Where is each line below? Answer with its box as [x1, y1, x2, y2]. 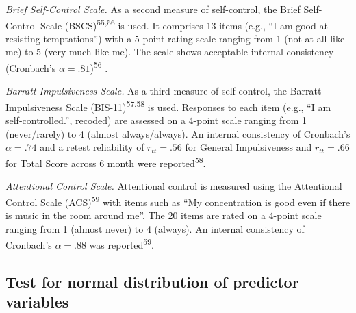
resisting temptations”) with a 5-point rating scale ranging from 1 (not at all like [5, 31, 345, 45]
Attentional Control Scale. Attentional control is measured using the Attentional [5, 179, 342, 193]
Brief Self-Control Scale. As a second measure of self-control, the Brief [5, 2, 301, 16]
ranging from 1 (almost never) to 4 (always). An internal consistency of [5, 221, 305, 236]
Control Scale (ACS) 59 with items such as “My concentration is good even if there [5, 192, 351, 209]
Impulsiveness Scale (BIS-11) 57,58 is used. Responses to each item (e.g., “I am [5, 97, 331, 114]
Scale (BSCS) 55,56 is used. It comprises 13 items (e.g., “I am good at [40, 16, 328, 32]
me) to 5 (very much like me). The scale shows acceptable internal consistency [5, 45, 334, 59]
